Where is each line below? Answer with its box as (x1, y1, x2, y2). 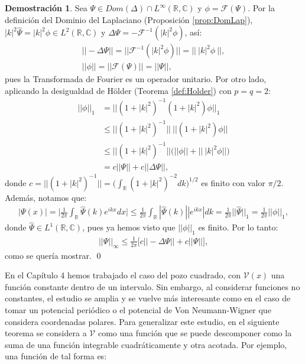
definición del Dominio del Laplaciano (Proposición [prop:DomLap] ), (5, 13, 253, 25)
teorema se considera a (5, 327, 87, 339)
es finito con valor (201, 176, 265, 188)
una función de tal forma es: (5, 350, 107, 362)
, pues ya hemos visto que (82, 221, 176, 233)
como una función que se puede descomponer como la (98, 327, 292, 339)
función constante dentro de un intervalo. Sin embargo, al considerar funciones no (5, 280, 300, 292)
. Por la (248, 2, 275, 14)
